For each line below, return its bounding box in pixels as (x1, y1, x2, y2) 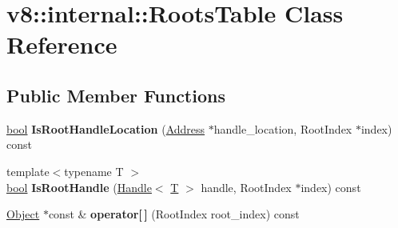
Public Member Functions (6, 82, 225, 107)
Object (6, 206, 40, 222)
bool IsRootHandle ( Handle (6, 178, 152, 195)
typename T (64, 162, 124, 179)
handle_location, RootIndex (213, 120, 352, 137)
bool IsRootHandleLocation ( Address (6, 120, 205, 137)
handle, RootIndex (201, 178, 292, 195)
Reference (6, 28, 117, 61)
